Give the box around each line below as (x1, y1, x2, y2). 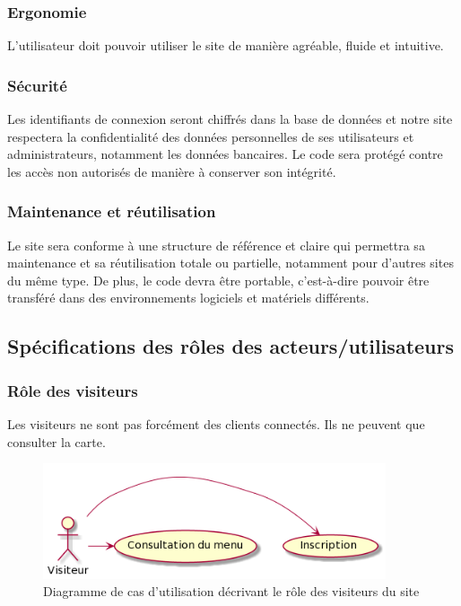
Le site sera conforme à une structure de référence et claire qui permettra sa (7, 235, 425, 254)
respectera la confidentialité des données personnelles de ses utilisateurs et (7, 127, 414, 145)
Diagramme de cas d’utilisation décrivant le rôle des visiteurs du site (43, 582, 420, 601)
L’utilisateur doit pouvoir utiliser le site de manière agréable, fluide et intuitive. (7, 36, 444, 55)
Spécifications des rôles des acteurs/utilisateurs (7, 332, 454, 360)
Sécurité (7, 74, 67, 96)
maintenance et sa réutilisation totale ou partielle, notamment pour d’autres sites (7, 253, 454, 272)
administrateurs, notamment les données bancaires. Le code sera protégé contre (7, 145, 443, 163)
